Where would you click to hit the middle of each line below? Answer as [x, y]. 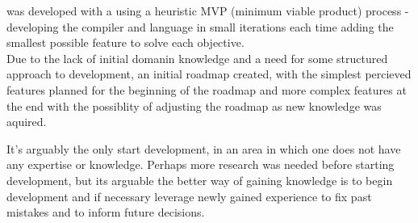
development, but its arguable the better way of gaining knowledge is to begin [200, 180]
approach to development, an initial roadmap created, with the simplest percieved [209, 74]
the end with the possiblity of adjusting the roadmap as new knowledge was [194, 105]
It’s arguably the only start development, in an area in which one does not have [204, 148]
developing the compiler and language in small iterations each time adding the [200, 26]
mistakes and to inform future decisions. [106, 212]
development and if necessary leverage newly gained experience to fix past [189, 196]
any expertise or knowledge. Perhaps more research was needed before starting [201, 164]
